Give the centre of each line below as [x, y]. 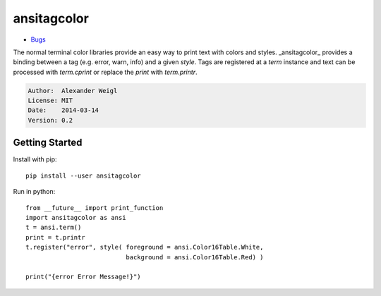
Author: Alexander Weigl [73, 91]
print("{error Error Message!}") [83, 277]
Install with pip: [35, 159]
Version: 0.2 [50, 120]
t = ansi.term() [54, 228]
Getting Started [48, 143]
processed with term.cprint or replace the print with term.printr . [105, 72]
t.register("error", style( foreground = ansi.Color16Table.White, [145, 247]
